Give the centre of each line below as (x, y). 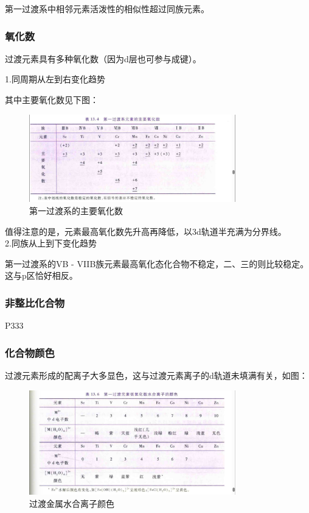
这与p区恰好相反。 (41, 275)
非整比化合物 (35, 302)
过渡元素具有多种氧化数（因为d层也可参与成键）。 (103, 58)
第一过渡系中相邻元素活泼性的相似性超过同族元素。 (107, 9)
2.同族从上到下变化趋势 (51, 243)
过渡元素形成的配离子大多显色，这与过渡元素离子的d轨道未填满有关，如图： (156, 375)
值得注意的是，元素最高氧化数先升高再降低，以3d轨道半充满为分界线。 (146, 231)
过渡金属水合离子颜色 (72, 503)
